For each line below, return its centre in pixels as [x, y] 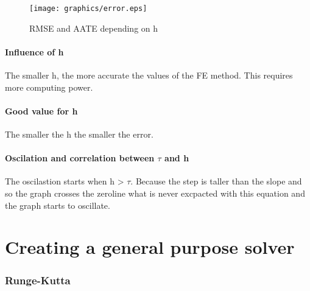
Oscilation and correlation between [80, 158]
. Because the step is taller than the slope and [216, 181]
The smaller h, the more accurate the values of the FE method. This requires [149, 75]
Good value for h [41, 110]
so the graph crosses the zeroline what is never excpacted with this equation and [155, 193]
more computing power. [49, 87]
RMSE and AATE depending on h [94, 28]
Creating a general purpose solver [150, 247]
